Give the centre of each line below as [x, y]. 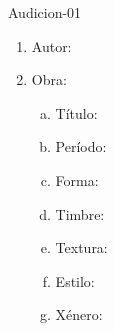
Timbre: [80, 213]
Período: [81, 146]
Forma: [77, 179]
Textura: [81, 247]
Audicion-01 [45, 12]
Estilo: [75, 280]
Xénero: [79, 314]
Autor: [51, 45]
